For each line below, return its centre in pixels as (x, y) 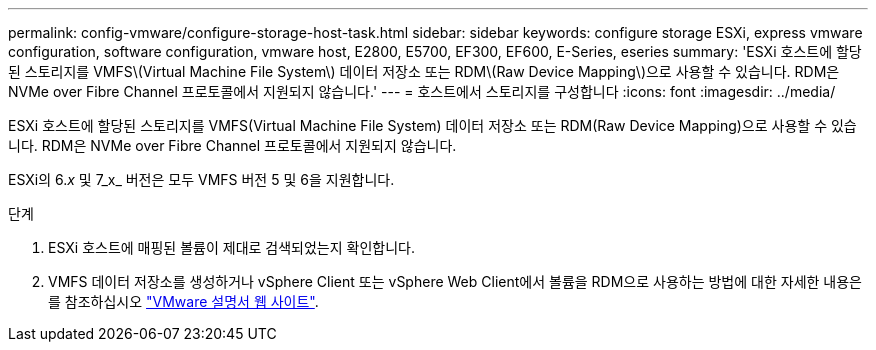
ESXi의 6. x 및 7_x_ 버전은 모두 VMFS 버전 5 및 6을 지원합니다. (201, 179)
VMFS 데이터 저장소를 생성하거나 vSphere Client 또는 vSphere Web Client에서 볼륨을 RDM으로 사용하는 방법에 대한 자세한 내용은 (455, 281)
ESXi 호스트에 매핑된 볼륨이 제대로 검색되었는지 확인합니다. (231, 247)
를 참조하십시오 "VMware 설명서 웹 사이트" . (183, 301)
